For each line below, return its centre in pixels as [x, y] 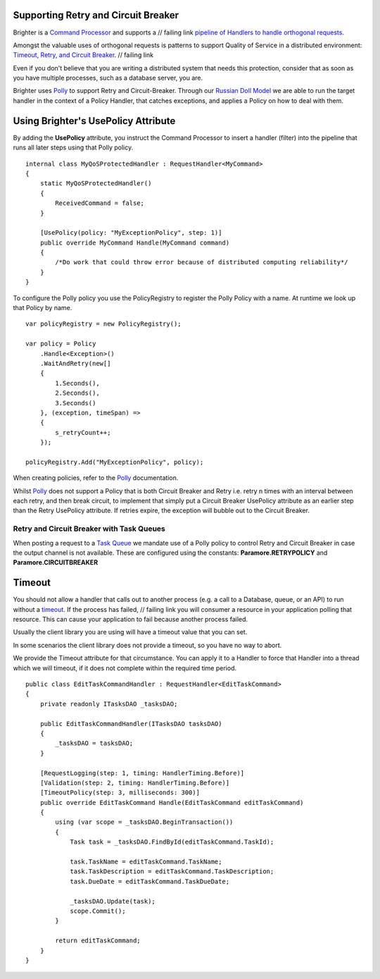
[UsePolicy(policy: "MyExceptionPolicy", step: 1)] [131, 233]
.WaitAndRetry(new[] [75, 363]
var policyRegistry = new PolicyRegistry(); [104, 324]
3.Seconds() [76, 403]
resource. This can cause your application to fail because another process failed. [131, 620]
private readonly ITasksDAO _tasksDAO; [109, 704]
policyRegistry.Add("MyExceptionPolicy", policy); [115, 462]
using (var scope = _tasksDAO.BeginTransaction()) [144, 822]
